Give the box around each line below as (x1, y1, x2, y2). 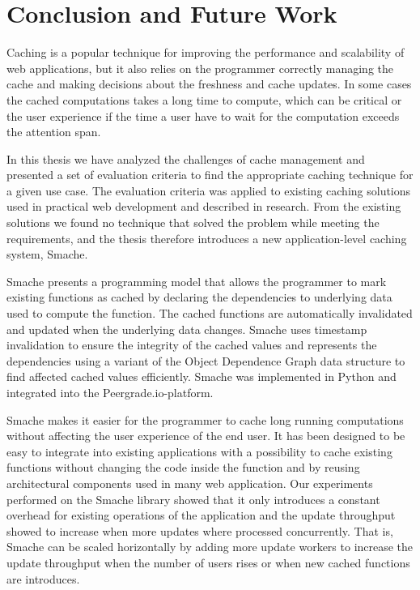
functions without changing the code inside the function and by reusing (6, 459, 360, 476)
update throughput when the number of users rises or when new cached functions (6, 554, 410, 571)
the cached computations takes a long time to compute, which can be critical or (6, 91, 402, 108)
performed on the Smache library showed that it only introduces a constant (6, 490, 380, 507)
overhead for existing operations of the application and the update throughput (6, 507, 396, 524)
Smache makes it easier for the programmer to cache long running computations (6, 411, 404, 428)
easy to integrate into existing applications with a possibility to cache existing (6, 442, 392, 460)
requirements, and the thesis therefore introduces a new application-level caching (6, 229, 407, 246)
